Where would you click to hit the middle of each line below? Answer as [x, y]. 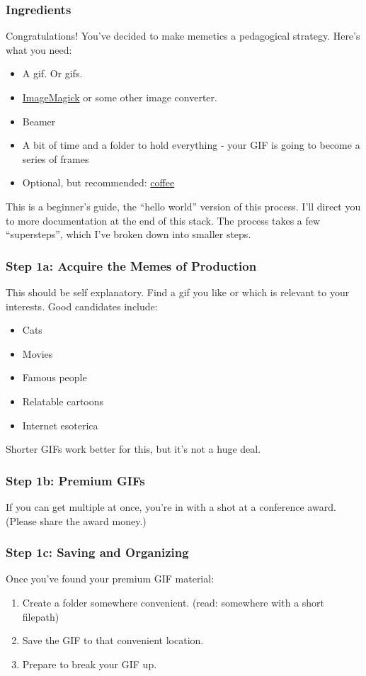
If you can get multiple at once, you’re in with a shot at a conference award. [171, 506]
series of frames [56, 158]
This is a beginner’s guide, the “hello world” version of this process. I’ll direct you [183, 206]
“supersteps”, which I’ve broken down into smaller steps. [128, 234]
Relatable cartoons [63, 401]
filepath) [41, 616]
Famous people [55, 377]
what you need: [39, 49]
